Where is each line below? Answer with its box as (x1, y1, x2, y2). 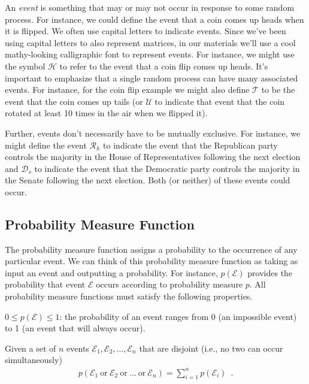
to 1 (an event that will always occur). (5, 322, 146, 334)
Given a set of (5, 341, 56, 354)
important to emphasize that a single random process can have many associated (5, 71, 298, 84)
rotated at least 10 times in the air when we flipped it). (5, 107, 208, 119)
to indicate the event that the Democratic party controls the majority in (34, 162, 300, 174)
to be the (261, 83, 295, 96)
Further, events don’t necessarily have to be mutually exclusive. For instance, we (5, 126, 301, 139)
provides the (247, 266, 293, 279)
